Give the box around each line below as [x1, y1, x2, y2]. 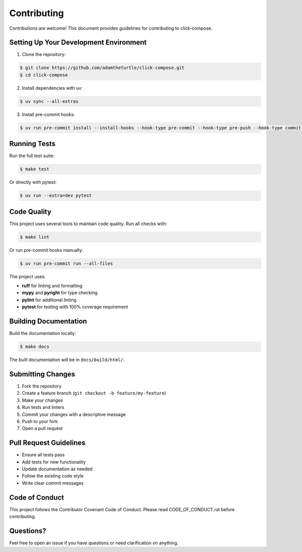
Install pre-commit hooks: [22, 111, 75, 117]
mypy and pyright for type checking [22, 290, 98, 296]
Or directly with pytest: [9, 179, 57, 185]
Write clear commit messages [22, 480, 84, 486]
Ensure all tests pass [22, 452, 65, 458]
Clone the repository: [22, 51, 66, 57]
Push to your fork [22, 418, 58, 424]
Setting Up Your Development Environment [9, 38, 147, 47]
